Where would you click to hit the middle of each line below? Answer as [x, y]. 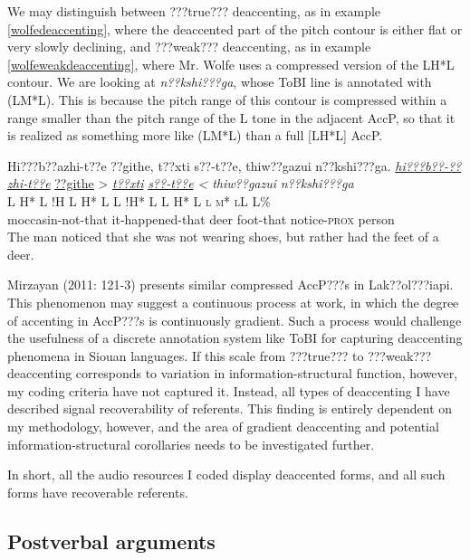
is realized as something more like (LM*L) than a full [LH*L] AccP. [195, 135]
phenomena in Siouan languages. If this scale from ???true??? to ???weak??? [220, 355]
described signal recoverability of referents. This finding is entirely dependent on [230, 408]
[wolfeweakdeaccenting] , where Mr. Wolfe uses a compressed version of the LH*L [231, 64]
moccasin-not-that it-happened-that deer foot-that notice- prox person [201, 218]
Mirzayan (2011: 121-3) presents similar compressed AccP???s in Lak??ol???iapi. [230, 285]
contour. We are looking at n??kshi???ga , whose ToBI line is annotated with [220, 82]
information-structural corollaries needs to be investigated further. [191, 444]
